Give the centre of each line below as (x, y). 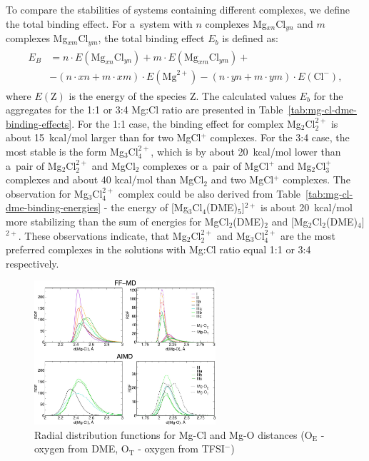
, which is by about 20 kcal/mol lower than (246, 151)
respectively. (32, 263)
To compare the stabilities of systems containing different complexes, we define (178, 9)
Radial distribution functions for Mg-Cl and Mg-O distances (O (173, 434)
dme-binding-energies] (54, 207)
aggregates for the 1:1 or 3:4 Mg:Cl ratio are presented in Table (145, 110)
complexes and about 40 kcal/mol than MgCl (105, 179)
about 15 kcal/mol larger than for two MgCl (103, 137)
